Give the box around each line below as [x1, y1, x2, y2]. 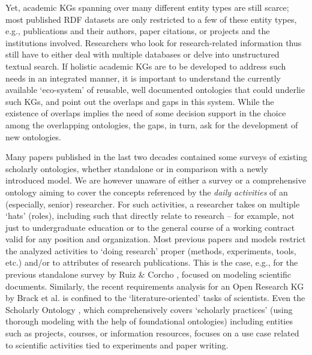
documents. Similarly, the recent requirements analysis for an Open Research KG [5, 279, 304, 292]
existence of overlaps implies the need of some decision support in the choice [5, 107, 286, 119]
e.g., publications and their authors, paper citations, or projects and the [5, 25, 270, 37]
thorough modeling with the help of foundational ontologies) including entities [5, 315, 293, 327]
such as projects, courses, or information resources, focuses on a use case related [5, 327, 299, 339]
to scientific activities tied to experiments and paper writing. [5, 338, 229, 351]
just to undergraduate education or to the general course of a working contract [5, 221, 295, 233]
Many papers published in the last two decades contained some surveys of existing [5, 151, 308, 163]
